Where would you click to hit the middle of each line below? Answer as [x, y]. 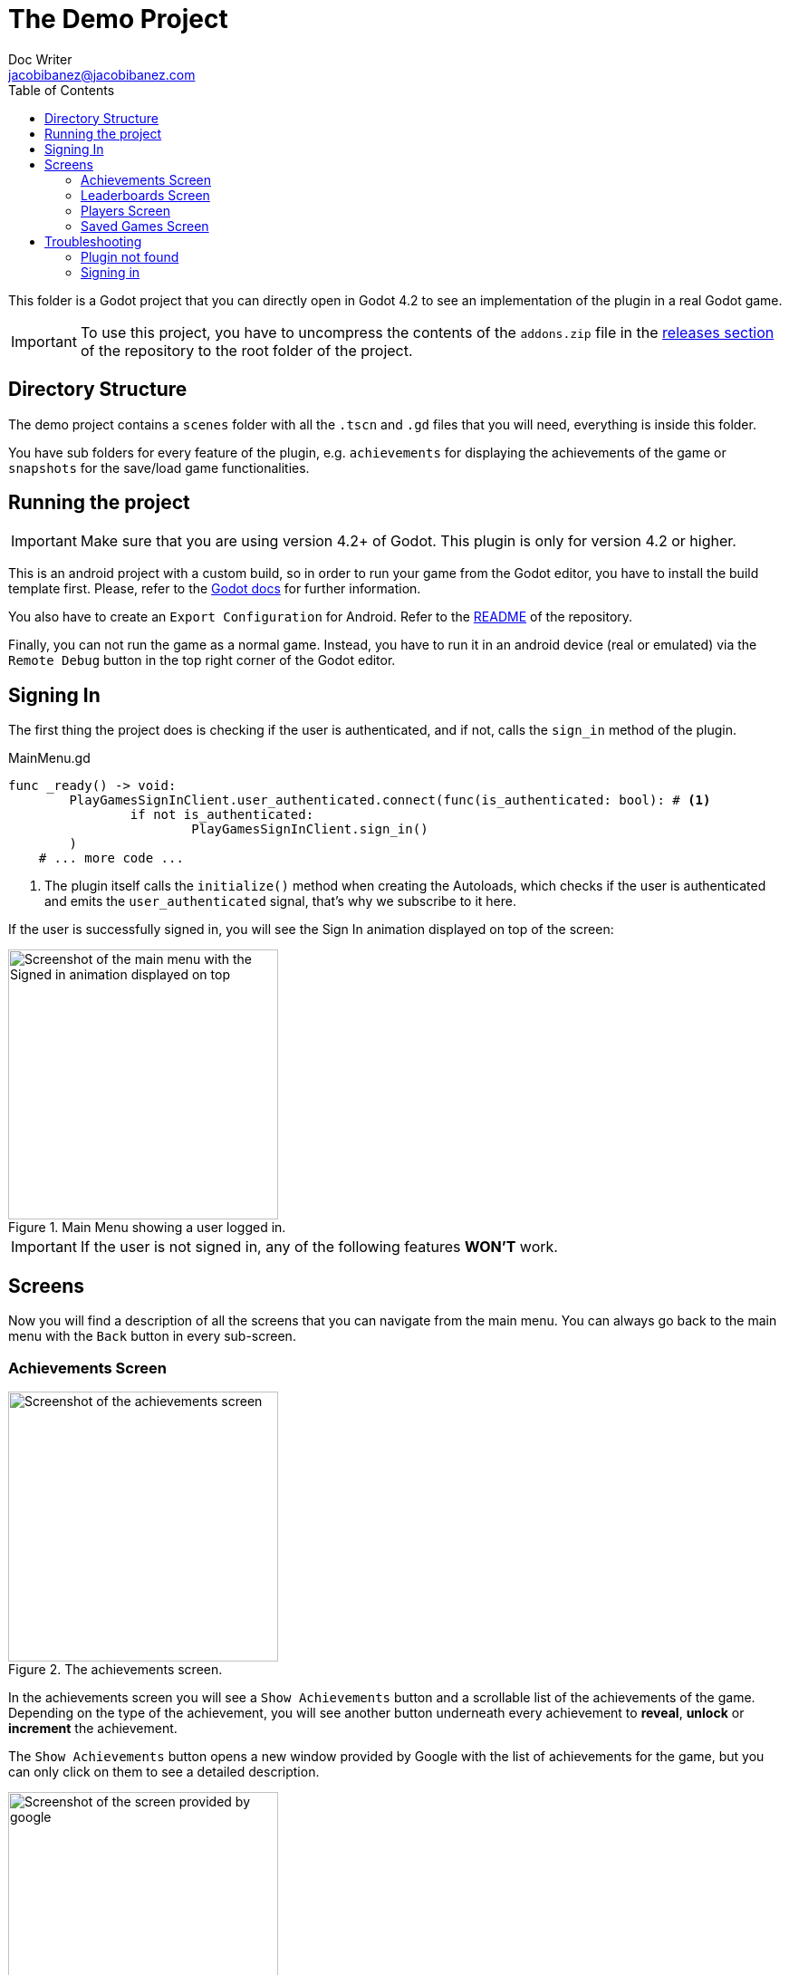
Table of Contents [62, 90]
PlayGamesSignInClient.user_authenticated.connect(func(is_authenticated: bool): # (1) [390, 800]
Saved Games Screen [145, 226]
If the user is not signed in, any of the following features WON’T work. [319, 1247]
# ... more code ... [111, 858]
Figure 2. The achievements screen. [115, 1669]
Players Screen [125, 210]
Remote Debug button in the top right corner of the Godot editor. [202, 660]
